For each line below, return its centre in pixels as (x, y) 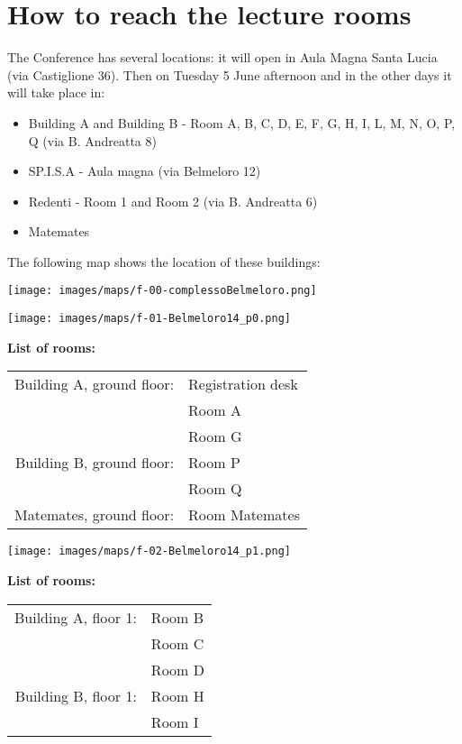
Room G (215, 436)
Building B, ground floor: (95, 463)
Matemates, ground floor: (95, 515)
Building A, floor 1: (76, 617)
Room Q (215, 489)
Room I (175, 721)
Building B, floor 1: (76, 695)
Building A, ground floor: (95, 384)
